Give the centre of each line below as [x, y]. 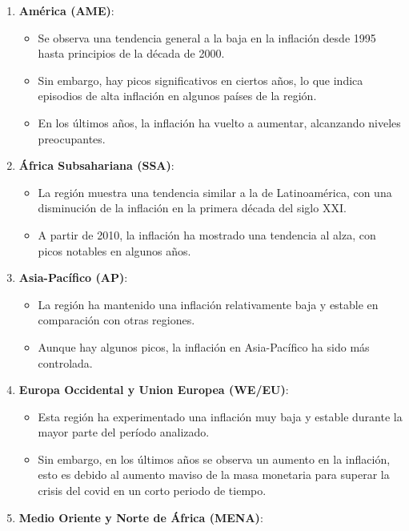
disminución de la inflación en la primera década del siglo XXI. [192, 208]
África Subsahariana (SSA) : [96, 165]
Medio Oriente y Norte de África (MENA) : [141, 517]
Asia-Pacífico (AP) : [73, 278]
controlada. [65, 362]
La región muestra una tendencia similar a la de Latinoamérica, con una [215, 192]
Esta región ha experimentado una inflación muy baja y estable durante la [220, 416]
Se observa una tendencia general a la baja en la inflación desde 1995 [207, 37]
